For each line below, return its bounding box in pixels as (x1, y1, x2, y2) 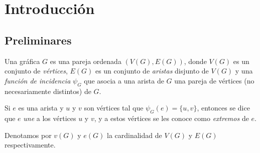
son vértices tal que (84, 102, 144, 113)
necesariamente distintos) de (5, 85, 91, 96)
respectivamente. (5, 139, 56, 150)
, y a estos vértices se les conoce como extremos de (94, 112, 249, 123)
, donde (184, 55, 207, 66)
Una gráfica (5, 55, 40, 66)
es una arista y (18, 102, 64, 113)
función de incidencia (5, 75, 71, 85)
